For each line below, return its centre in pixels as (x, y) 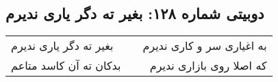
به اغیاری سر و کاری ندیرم (205, 46)
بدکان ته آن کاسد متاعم (66, 66)
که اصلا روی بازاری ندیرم (208, 66)
